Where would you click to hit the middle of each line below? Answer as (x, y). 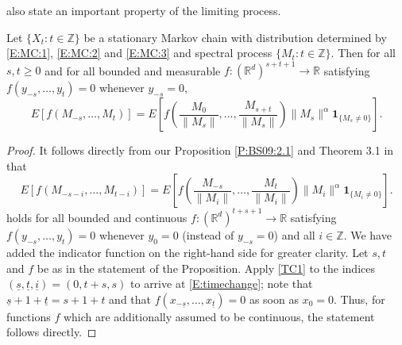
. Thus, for (359, 299)
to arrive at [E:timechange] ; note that (222, 284)
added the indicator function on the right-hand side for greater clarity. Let (187, 252)
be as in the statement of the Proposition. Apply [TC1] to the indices (206, 268)
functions (29, 316)
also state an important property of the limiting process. (144, 10)
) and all (294, 234)
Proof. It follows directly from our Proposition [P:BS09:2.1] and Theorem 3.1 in (200, 150)
